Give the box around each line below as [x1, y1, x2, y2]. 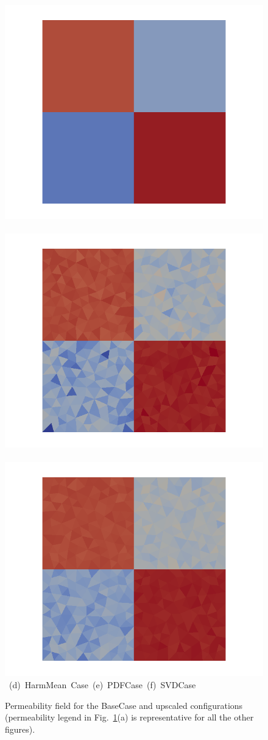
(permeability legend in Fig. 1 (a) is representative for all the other [5, 711, 254, 724]
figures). [5, 722, 35, 735]
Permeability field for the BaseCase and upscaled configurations [5, 699, 243, 711]
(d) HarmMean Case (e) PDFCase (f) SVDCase [9, 678, 196, 691]
